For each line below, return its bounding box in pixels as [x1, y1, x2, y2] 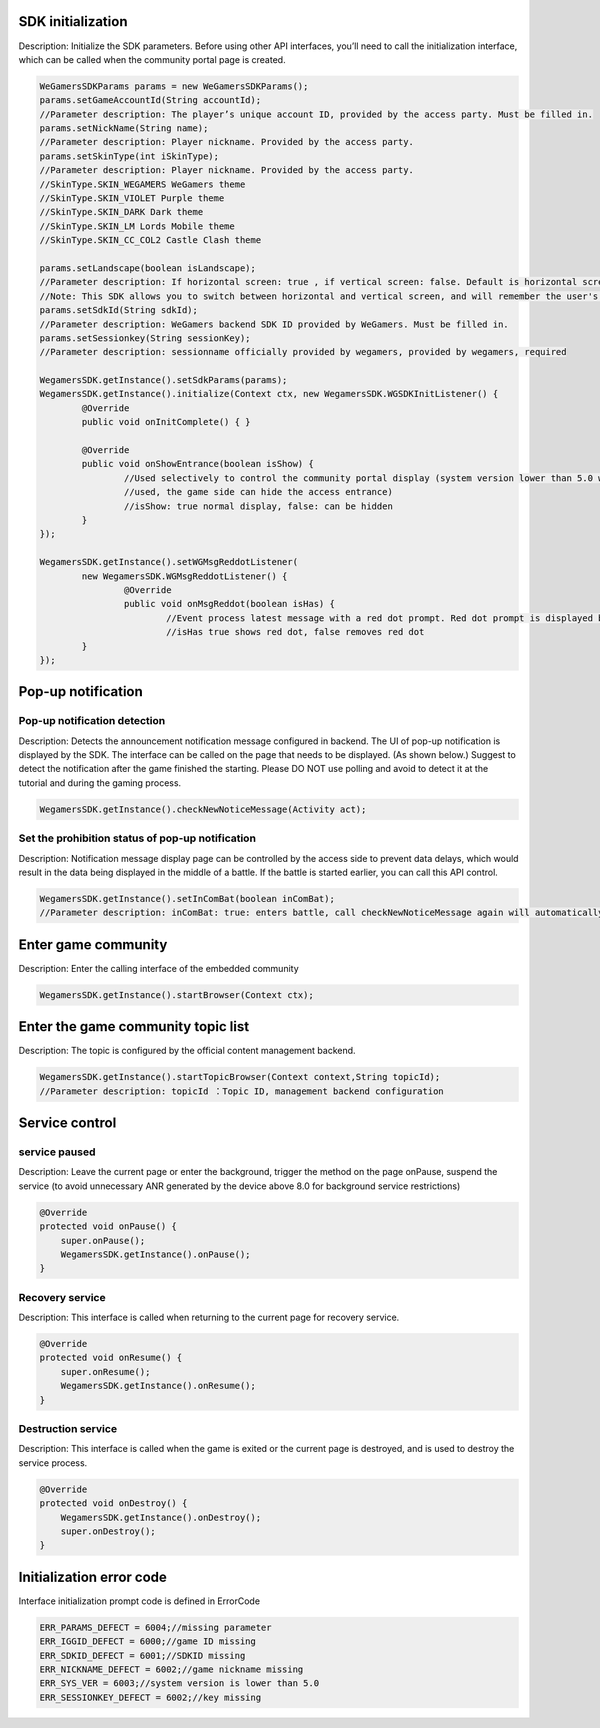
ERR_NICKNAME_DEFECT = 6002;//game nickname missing [39, 1663, 304, 1675]
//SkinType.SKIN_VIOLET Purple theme [39, 193, 225, 204]
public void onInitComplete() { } [81, 416, 251, 428]
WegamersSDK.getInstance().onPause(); [60, 1248, 251, 1260]
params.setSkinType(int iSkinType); [39, 150, 220, 162]
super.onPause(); [60, 1235, 146, 1246]
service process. [18, 1456, 88, 1469]
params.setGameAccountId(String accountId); [39, 95, 262, 106]
